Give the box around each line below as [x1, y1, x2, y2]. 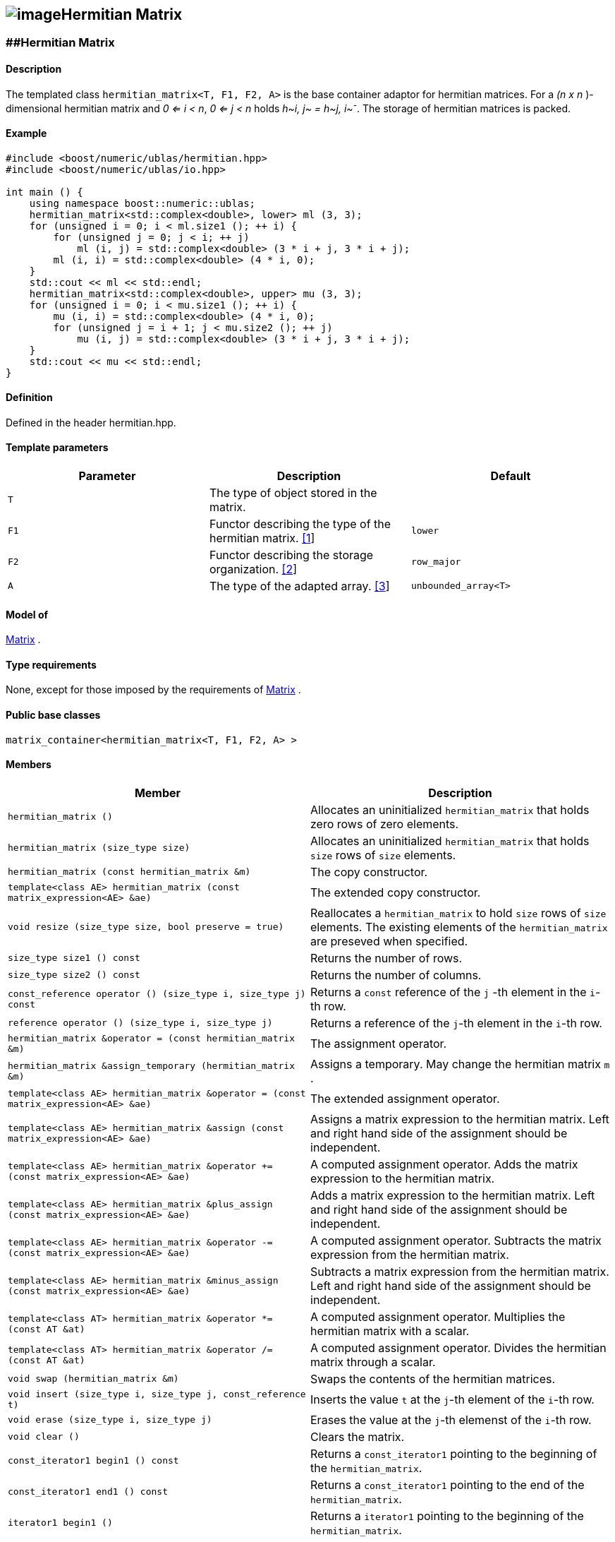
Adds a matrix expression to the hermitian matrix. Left [310, 1188, 595, 1202]
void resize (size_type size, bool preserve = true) [8, 921, 284, 933]
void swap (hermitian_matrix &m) [8, 1373, 179, 1385]
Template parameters [6, 441, 109, 454]
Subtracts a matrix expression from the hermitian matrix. [310, 1264, 609, 1279]
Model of [6, 608, 49, 621]
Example [6, 126, 47, 139]
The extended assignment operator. [310, 1091, 500, 1106]
